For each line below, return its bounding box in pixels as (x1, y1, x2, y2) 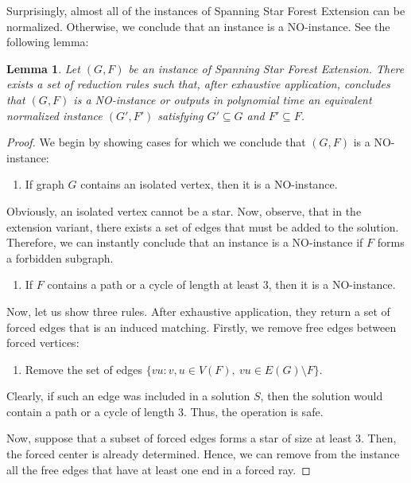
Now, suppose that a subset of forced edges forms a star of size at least (6, 430, 352, 446)
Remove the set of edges (25, 360, 143, 377)
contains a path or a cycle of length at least (47, 276, 260, 293)
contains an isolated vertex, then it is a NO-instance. (80, 176, 338, 193)
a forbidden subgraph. (6, 249, 114, 266)
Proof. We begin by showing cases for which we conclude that (6, 134, 306, 150)
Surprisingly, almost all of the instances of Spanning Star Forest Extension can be (6, 2, 405, 18)
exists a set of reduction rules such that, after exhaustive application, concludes (6, 76, 390, 92)
